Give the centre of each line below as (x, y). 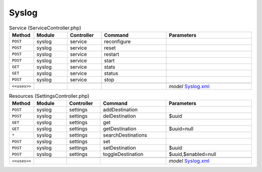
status (111, 73)
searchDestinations (125, 135)
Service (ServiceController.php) (45, 28)
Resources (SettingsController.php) (49, 96)
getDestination (120, 129)
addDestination (120, 110)
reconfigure (117, 41)
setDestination (119, 148)
